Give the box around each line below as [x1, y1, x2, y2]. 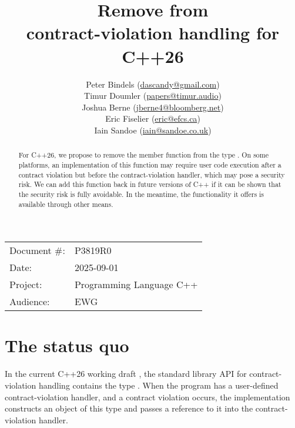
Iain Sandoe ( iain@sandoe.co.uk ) [94, 123, 212, 136]
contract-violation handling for [26, 21, 280, 45]
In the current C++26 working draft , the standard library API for [5, 367, 247, 380]
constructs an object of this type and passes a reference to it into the [5, 402, 253, 414]
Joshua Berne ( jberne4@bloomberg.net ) [82, 101, 224, 113]
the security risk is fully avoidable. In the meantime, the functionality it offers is [18, 189, 264, 199]
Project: [9, 277, 42, 292]
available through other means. [18, 199, 113, 209]
